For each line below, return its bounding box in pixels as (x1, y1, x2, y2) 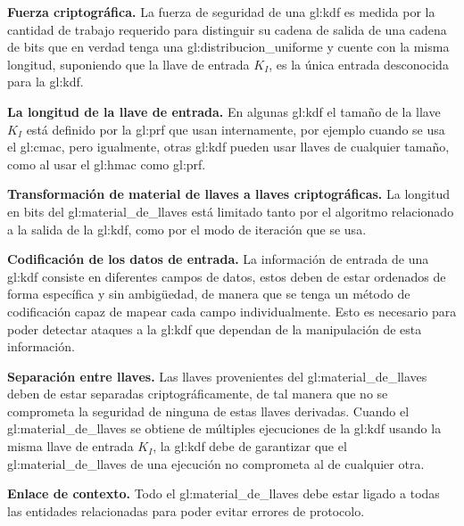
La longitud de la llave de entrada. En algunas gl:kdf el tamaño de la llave (7, 102, 441, 120)
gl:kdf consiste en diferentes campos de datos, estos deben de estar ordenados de (7, 267, 446, 285)
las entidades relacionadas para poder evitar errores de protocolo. (7, 501, 365, 520)
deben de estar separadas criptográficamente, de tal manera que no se (7, 384, 388, 403)
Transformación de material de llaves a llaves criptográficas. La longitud (7, 185, 450, 203)
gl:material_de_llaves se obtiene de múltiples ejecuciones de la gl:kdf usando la (7, 419, 442, 438)
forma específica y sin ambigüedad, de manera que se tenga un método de (7, 284, 410, 303)
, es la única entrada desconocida (269, 54, 449, 73)
